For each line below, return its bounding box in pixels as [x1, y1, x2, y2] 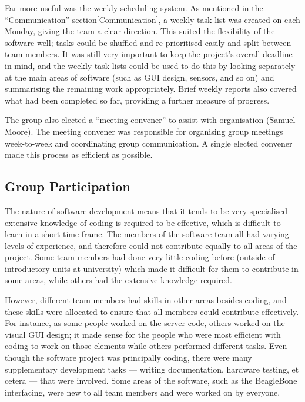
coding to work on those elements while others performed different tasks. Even [5, 340, 287, 352]
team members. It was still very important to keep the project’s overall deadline [5, 48, 293, 60]
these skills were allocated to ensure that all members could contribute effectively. [5, 305, 299, 317]
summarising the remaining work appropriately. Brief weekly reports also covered [5, 82, 297, 95]
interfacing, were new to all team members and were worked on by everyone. [5, 386, 280, 398]
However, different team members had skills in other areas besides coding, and [5, 294, 287, 306]
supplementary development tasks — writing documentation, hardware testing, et [5, 363, 299, 375]
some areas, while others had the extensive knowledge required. [5, 274, 232, 286]
